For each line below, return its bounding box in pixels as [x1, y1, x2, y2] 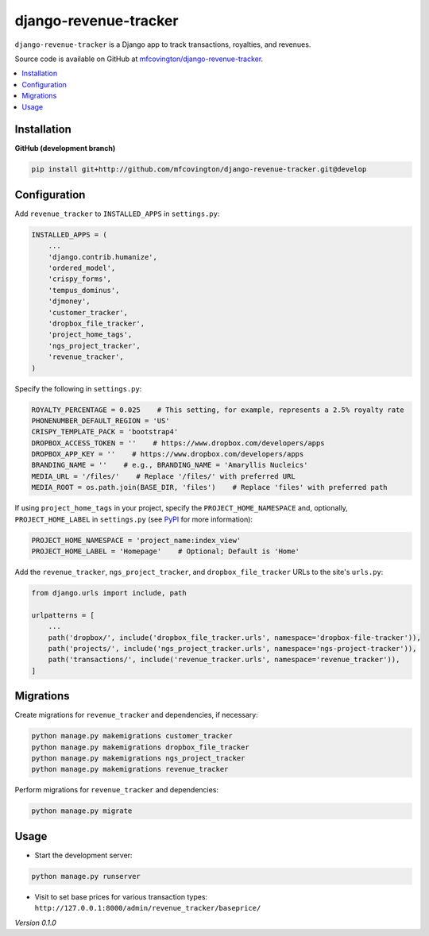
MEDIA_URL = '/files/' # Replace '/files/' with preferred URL [31, 472, 296, 480]
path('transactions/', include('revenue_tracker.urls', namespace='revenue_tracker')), [48, 655, 400, 664]
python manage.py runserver [31, 872, 141, 880]
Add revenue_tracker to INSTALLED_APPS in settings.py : [14, 209, 220, 218]
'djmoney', [48, 297, 91, 306]
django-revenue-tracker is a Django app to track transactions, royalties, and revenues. [14, 40, 311, 49]
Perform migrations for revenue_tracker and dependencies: [14, 785, 218, 795]
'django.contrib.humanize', [48, 252, 158, 261]
